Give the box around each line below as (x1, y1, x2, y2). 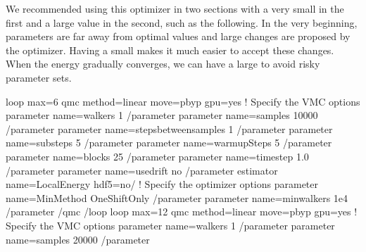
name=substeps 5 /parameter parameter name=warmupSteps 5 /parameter (6, 135, 332, 150)
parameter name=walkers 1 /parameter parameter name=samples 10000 (6, 108, 318, 122)
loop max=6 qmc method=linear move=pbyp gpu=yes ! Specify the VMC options (6, 94, 360, 108)
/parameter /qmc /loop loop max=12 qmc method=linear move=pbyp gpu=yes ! (6, 204, 358, 219)
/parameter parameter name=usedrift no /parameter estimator (6, 163, 278, 177)
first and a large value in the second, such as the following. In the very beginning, (6, 15, 358, 30)
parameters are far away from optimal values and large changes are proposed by (6, 29, 351, 44)
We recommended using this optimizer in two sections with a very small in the (6, 1, 344, 15)
